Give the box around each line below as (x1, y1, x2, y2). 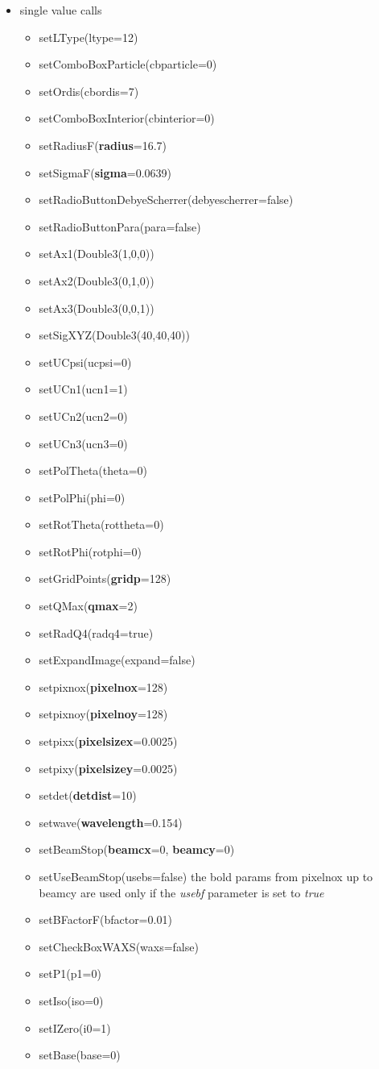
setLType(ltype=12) (39, 28, 138, 45)
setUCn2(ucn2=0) (39, 407, 128, 424)
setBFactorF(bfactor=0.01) (39, 911, 172, 928)
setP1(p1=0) (39, 965, 101, 982)
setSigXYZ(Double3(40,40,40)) (39, 327, 190, 343)
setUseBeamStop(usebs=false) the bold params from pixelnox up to (39, 868, 373, 884)
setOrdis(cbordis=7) (39, 82, 139, 99)
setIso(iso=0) (39, 992, 104, 1009)
